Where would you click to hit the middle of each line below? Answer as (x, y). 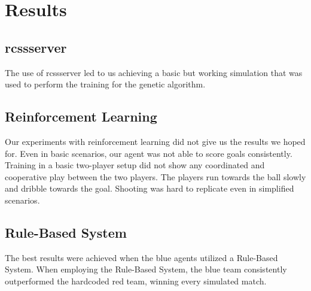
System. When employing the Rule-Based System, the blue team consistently (146, 269)
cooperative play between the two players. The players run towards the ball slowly (155, 176)
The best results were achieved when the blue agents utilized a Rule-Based (141, 257)
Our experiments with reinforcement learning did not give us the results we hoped (155, 141)
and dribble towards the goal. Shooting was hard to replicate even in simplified (150, 188)
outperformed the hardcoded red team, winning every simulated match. (136, 281)
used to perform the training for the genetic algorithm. (105, 84)
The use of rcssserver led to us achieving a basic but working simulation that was (154, 72)
